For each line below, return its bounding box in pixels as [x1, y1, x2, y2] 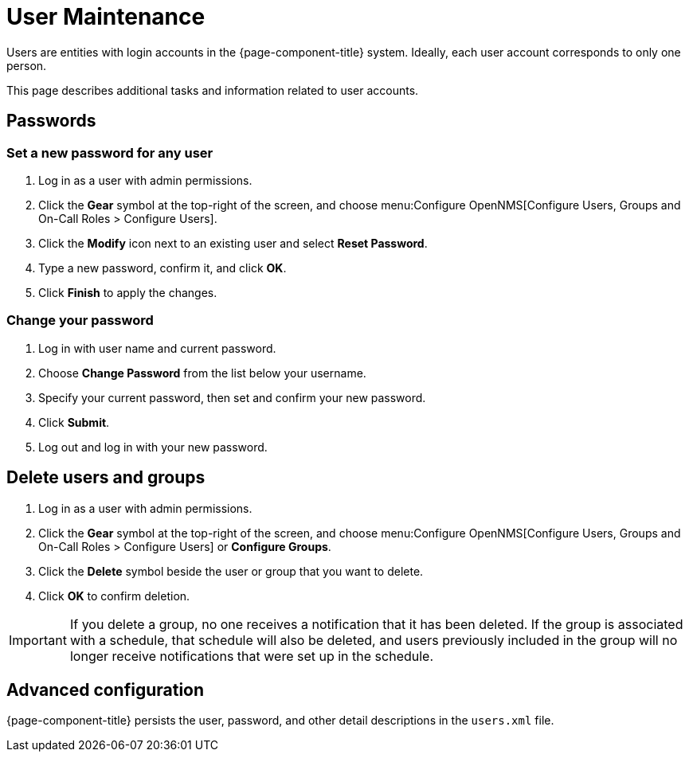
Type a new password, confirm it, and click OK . [38, 260, 287, 275]
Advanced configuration [6, 679, 205, 700]
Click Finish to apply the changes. [38, 285, 217, 299]
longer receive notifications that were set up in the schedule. [69, 647, 434, 664]
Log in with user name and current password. [38, 341, 276, 355]
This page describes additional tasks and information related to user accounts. [6, 83, 419, 97]
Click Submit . [38, 415, 110, 429]
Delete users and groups [6, 467, 206, 488]
